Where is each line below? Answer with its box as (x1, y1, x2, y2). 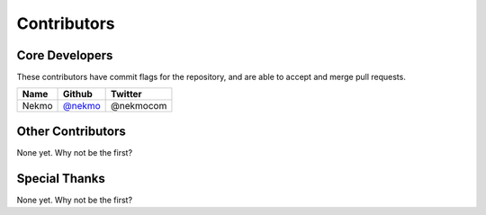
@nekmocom (111, 100, 167, 112)
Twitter (111, 88, 143, 101)
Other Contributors (16, 123, 126, 139)
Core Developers (16, 48, 113, 63)
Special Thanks (16, 171, 105, 186)
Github (62, 88, 94, 101)
